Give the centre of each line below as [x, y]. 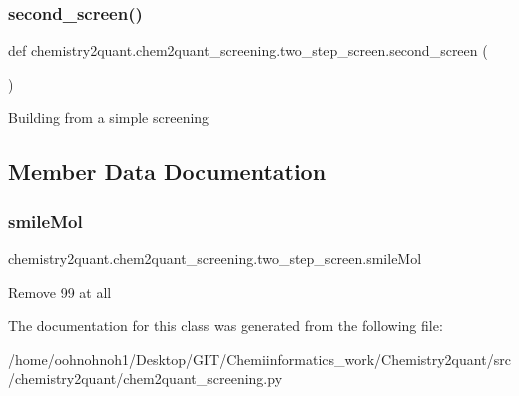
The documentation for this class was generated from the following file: [225, 325]
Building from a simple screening [109, 117]
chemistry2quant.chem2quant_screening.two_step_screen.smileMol [215, 258]
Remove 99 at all [60, 291]
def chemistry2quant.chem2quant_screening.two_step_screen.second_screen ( [248, 50]
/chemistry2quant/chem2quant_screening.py [145, 378]
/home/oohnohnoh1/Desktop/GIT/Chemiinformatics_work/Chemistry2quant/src [259, 358]
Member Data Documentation [167, 171]
